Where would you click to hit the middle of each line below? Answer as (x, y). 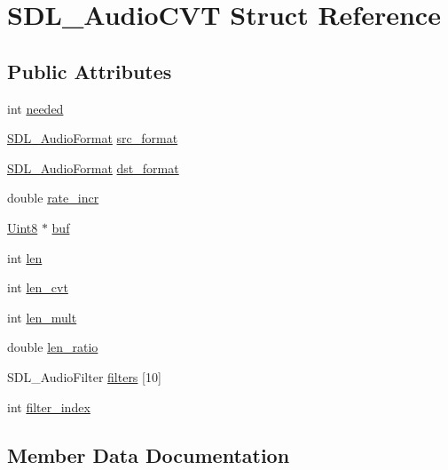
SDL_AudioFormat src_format (93, 138)
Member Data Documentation (149, 454)
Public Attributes (90, 71)
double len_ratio (53, 347)
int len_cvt (38, 287)
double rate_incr (53, 198)
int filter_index (49, 406)
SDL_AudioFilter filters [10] (84, 376)
